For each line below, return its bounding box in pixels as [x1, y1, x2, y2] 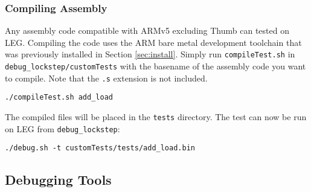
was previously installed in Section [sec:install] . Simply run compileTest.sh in [5, 48, 295, 60]
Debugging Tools [5, 170, 112, 189]
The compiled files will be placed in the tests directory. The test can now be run [5, 110, 307, 123]
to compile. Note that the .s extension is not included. [5, 71, 208, 84]
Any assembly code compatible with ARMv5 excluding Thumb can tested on [5, 24, 289, 37]
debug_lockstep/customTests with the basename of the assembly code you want [5, 60, 306, 72]
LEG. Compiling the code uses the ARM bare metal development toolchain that [5, 36, 302, 48]
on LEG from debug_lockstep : [5, 122, 120, 135]
